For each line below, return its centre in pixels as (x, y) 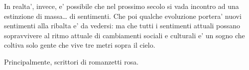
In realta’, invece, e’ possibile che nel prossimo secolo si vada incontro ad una (122, 6)
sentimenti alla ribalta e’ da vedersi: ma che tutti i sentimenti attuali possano (122, 26)
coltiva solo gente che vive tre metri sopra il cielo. (80, 45)
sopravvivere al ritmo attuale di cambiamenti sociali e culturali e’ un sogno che (124, 35)
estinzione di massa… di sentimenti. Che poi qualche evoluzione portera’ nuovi (123, 16)
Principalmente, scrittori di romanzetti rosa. (71, 61)
